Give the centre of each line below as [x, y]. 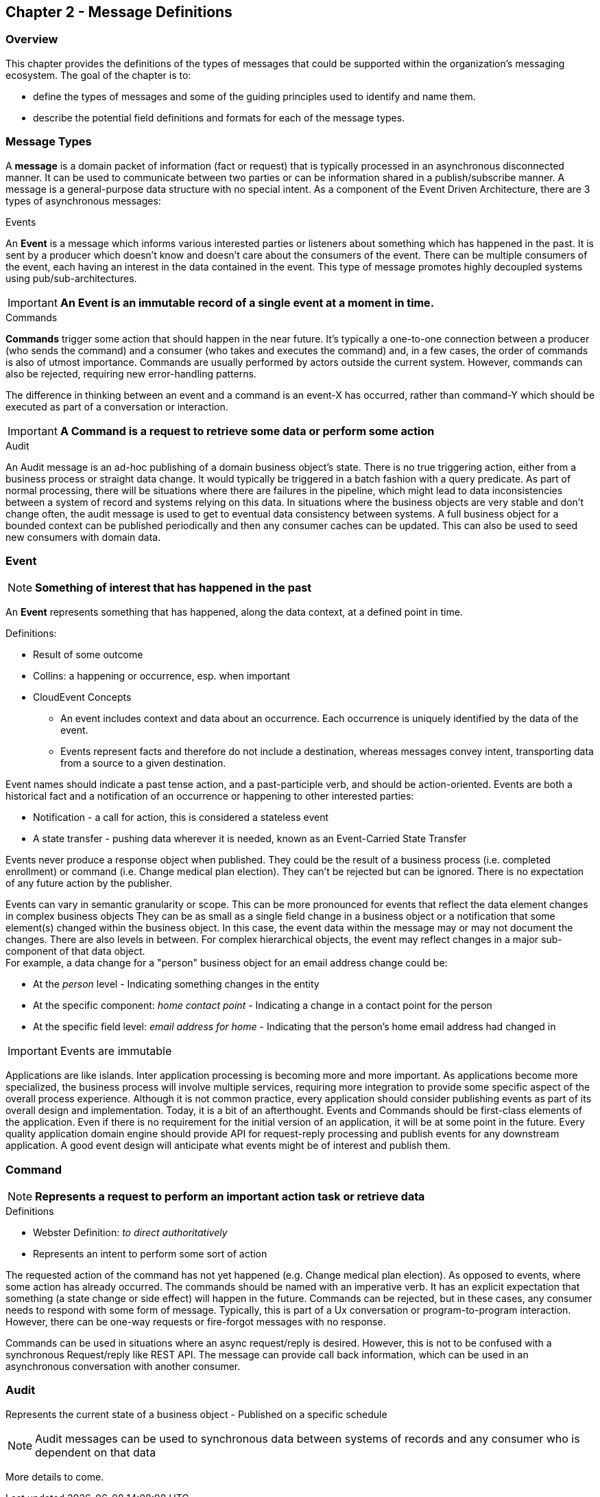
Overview [32, 39]
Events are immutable [116, 1051]
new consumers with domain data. [83, 537]
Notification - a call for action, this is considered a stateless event [181, 817]
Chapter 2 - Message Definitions [119, 12]
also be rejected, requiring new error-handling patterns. [131, 373]
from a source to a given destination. [143, 763]
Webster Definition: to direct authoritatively [130, 1233]
